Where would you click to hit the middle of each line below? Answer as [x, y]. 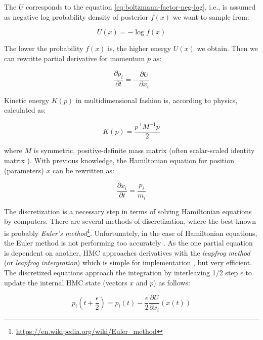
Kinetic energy [27, 100]
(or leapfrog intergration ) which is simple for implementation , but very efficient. [128, 262]
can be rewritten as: [83, 170]
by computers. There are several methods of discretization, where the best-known [130, 221]
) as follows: [172, 282]
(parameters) [24, 170]
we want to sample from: [211, 16]
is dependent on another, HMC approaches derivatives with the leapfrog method [127, 252]
